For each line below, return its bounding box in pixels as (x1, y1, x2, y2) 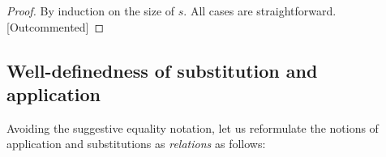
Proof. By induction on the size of (6, 2, 175, 19)
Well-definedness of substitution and (6, 57, 318, 83)
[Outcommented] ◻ (6, 18, 105, 35)
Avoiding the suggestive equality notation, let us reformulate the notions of (6, 119, 379, 136)
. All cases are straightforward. (183, 2, 337, 19)
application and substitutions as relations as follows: (6, 135, 266, 152)
